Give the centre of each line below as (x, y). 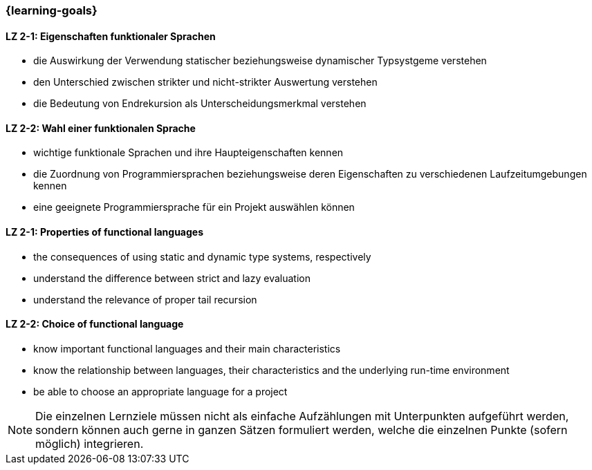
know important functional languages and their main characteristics (187, 348)
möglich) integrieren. (90, 443)
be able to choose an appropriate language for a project (160, 391)
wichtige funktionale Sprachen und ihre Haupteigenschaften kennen (188, 153)
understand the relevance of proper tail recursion (145, 299)
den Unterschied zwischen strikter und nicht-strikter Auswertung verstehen (205, 82)
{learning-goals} (52, 10)
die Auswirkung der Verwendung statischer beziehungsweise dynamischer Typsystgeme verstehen (260, 61)
